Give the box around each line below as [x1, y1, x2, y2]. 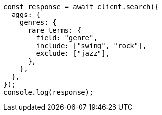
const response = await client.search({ [3, 3, 159, 11]
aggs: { [11, 11, 40, 18]
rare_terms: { [28, 26, 81, 34]
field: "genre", [36, 34, 97, 42]
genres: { [19, 18, 57, 26]
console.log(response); [3, 88, 94, 96]
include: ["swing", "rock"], [36, 42, 147, 49]
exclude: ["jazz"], [36, 49, 110, 57]
